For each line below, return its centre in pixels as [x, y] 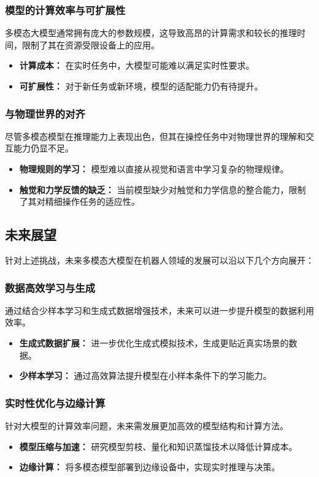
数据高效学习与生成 [50, 287]
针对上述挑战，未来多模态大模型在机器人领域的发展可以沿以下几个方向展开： [159, 260]
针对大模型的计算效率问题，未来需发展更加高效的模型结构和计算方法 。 [147, 425]
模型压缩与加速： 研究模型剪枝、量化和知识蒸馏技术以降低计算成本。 [158, 446]
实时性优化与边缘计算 [55, 403]
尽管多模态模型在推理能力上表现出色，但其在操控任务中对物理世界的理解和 [155, 136]
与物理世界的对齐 [45, 113]
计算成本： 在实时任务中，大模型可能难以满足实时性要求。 [137, 65]
